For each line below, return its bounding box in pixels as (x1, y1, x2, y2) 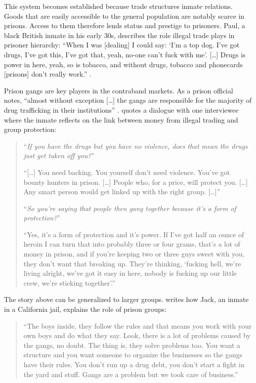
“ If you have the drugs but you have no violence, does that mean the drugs (23, 140, 248, 151)
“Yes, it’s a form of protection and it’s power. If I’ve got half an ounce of (23, 229, 244, 239)
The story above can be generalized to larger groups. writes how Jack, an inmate (4, 294, 249, 304)
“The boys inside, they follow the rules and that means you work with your (23, 320, 252, 331)
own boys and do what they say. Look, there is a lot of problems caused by (23, 330, 251, 340)
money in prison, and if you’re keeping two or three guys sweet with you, (23, 249, 245, 259)
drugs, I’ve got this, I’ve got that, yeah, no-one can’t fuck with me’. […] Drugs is (4, 49, 246, 59)
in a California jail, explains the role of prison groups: (4, 304, 167, 314)
